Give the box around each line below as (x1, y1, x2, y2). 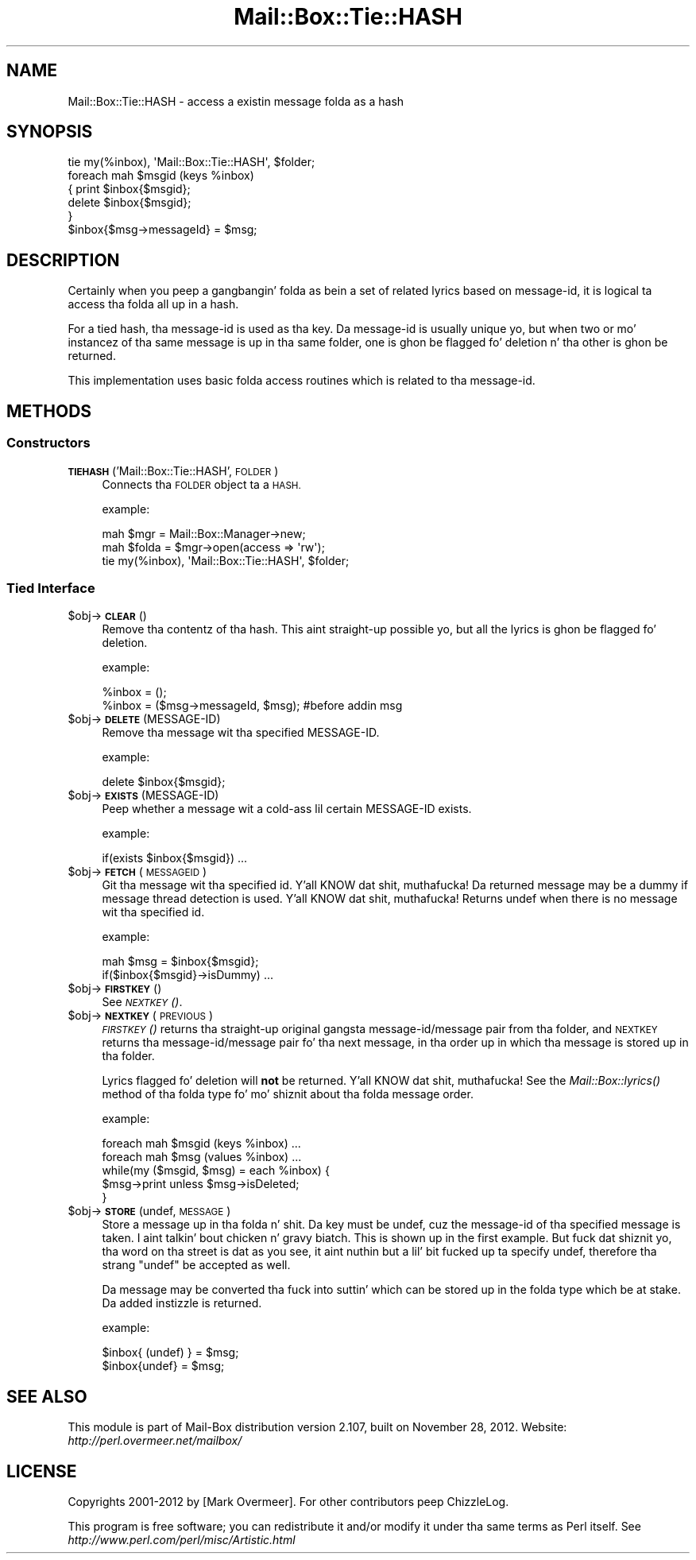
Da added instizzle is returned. (102, 1296, 262, 1310)
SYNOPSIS (6, 122, 93, 142)
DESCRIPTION (6, 250, 120, 270)
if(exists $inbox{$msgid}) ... (102, 851, 248, 865)
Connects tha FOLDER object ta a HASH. (102, 477, 301, 491)
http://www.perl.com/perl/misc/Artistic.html (68, 1532, 296, 1546)
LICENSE (6, 1461, 77, 1481)
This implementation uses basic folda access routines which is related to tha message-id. (68, 374, 536, 388)
